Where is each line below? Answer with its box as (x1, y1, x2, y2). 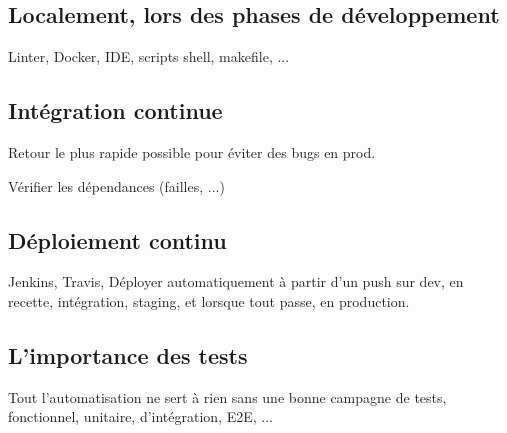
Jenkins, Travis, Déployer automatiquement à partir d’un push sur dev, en (8, 271, 464, 292)
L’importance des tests (8, 339, 248, 370)
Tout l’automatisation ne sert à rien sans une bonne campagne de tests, (8, 386, 447, 407)
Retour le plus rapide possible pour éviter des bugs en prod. (8, 142, 376, 162)
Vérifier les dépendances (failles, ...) (8, 175, 225, 196)
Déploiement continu (8, 224, 227, 255)
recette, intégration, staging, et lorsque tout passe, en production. (8, 290, 410, 311)
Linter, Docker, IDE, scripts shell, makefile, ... (8, 46, 290, 67)
